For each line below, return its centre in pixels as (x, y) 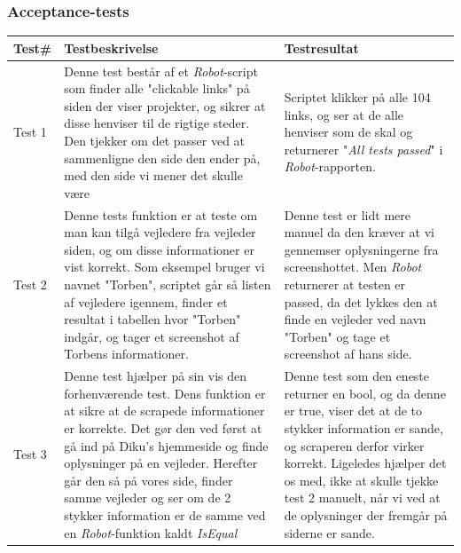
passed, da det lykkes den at (361, 301)
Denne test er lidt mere (347, 214)
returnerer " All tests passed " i (363, 149)
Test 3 (30, 454)
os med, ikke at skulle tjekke (361, 480)
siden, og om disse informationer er (159, 249)
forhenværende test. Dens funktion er (165, 393)
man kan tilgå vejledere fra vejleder (160, 232)
